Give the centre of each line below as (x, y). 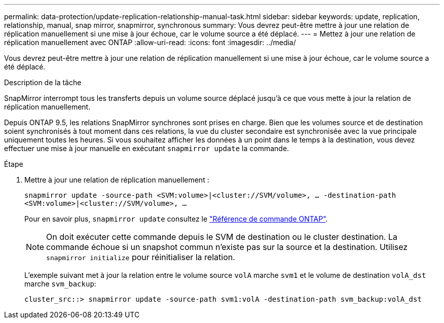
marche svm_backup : (60, 284)
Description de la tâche (43, 82)
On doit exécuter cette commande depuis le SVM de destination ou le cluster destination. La (222, 237)
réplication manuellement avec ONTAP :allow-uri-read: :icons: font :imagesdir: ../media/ (150, 42)
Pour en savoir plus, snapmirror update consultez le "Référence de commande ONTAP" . (176, 219)
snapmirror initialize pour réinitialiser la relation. (141, 257)
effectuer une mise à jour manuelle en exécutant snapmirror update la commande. (147, 148)
